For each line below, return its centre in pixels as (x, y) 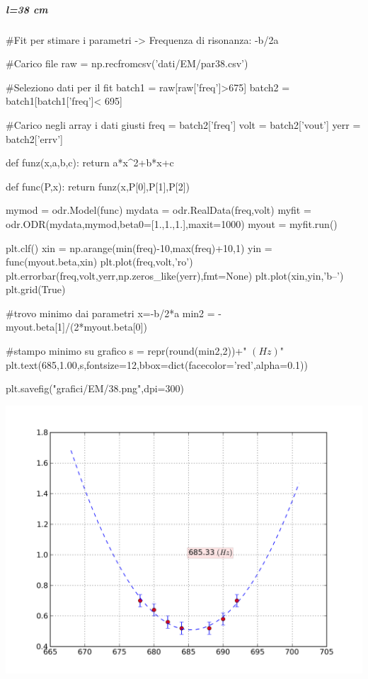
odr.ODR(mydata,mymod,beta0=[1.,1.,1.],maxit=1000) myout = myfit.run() (172, 223)
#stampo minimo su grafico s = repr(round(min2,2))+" (126, 351)
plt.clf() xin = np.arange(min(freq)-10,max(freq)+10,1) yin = (139, 247)
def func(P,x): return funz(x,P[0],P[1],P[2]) (98, 186)
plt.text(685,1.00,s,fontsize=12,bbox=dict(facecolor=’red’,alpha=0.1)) (157, 364)
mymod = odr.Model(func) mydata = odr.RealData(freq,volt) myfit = (159, 210)
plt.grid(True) (36, 289)
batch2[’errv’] (34, 138)
